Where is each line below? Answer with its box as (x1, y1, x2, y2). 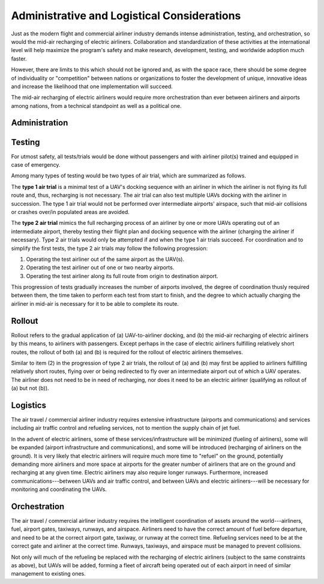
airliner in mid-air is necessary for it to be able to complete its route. (11, 300, 179, 307)
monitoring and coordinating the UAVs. (11, 486, 107, 493)
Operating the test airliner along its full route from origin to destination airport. (26, 272, 218, 279)
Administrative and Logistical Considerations (11, 9, 241, 22)
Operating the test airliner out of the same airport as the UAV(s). (26, 255, 185, 263)
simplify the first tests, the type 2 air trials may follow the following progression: (11, 245, 208, 252)
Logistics (11, 400, 46, 410)
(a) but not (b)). (11, 384, 49, 392)
